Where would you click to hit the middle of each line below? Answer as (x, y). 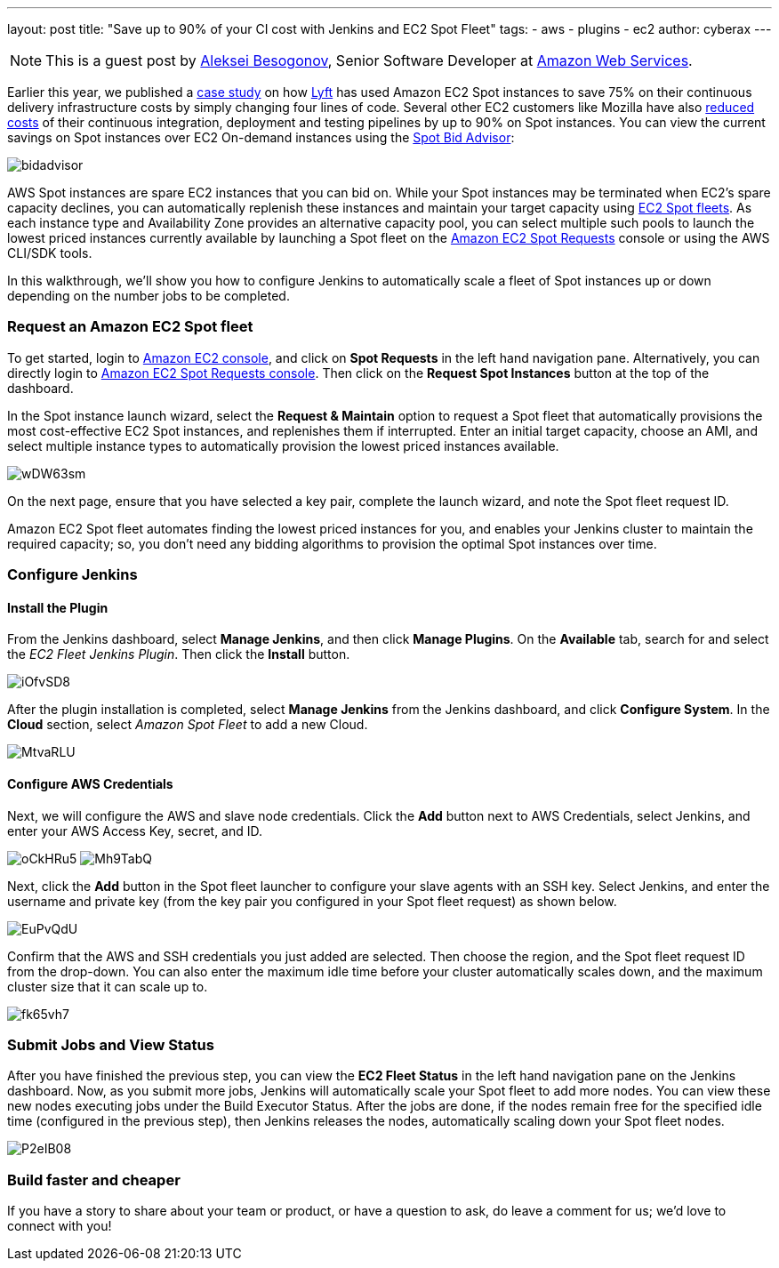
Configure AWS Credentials (90, 783)
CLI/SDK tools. (50, 253)
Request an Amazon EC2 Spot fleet (130, 327)
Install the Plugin (58, 607)
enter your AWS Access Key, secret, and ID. (135, 831)
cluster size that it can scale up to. (108, 986)
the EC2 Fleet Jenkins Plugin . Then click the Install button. (179, 654)
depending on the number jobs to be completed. (149, 296)
